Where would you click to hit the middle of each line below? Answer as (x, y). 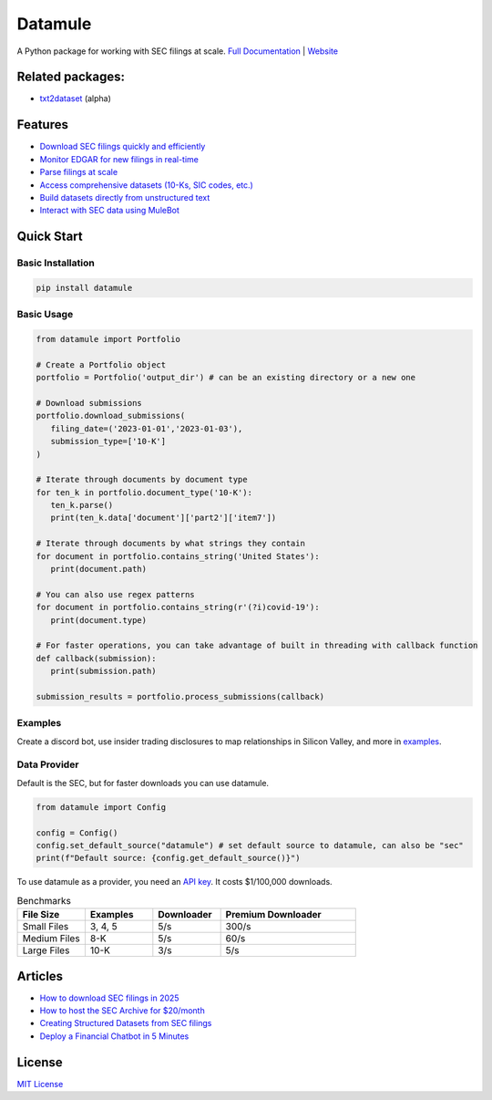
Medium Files (51, 939)
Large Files (46, 950)
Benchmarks (44, 900)
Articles (40, 976)
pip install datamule (84, 288)
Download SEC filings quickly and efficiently (123, 147)
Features (42, 125)
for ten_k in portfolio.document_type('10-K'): (144, 492)
